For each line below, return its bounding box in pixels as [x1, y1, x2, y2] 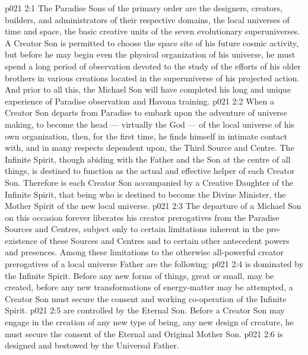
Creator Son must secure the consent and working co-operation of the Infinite [5, 292, 287, 305]
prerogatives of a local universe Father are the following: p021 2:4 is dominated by [5, 258, 304, 270]
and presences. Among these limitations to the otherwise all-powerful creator [5, 246, 284, 258]
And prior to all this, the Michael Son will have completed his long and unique [5, 83, 291, 96]
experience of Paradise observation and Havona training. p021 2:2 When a [5, 94, 274, 107]
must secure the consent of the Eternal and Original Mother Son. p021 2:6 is [5, 327, 283, 340]
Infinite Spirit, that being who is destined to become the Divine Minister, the [5, 188, 286, 200]
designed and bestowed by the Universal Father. [5, 339, 179, 351]
